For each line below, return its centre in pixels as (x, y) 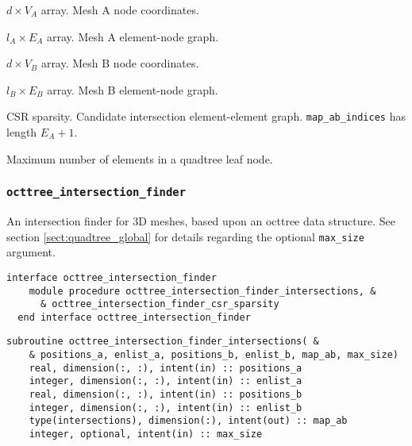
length (22, 132)
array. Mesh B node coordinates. (120, 63)
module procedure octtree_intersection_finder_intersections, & (202, 291)
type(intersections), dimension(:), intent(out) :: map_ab (188, 421)
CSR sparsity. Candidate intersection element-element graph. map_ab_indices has (206, 116)
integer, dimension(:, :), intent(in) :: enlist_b (166, 408)
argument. (31, 252)
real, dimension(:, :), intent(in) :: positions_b (166, 395)
